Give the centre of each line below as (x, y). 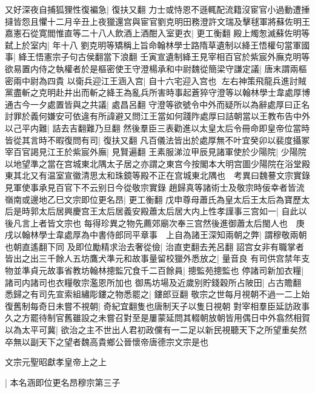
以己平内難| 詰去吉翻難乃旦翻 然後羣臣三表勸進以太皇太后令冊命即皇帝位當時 (157, 127)
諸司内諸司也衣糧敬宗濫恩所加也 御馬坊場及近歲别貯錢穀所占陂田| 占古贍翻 (153, 282)
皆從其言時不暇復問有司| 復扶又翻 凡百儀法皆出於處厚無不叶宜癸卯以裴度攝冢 (157, 140)
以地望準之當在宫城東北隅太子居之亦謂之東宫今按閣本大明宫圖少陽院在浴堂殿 (157, 163)
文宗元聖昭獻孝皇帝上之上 (56, 362)
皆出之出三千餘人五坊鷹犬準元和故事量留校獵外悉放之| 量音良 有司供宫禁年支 (157, 258)
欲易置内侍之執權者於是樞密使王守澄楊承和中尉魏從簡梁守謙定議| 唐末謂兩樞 (156, 68)
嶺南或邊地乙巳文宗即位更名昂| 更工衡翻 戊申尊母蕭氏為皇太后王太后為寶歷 (153, 199)
